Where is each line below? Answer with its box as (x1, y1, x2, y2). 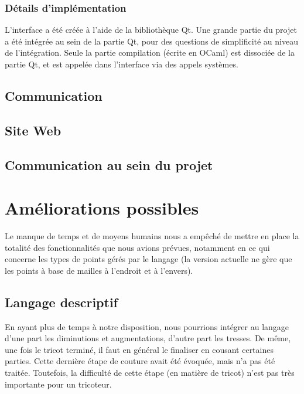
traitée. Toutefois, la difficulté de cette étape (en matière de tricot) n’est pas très (5, 366, 295, 379)
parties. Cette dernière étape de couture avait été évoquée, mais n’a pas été (5, 355, 275, 367)
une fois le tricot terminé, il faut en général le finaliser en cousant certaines (5, 343, 274, 355)
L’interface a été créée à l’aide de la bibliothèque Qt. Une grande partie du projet (5, 23, 297, 36)
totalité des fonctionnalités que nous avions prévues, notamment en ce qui (5, 241, 270, 253)
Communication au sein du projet (5, 155, 213, 174)
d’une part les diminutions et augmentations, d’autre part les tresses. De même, (5, 332, 291, 344)
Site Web (5, 121, 62, 139)
